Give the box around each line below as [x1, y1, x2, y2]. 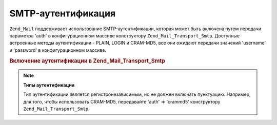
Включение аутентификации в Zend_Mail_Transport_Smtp [9, 57, 165, 64]
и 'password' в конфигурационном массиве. [9, 47, 107, 53]
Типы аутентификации [23, 82, 75, 88]
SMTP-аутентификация [9, 8, 116, 19]
